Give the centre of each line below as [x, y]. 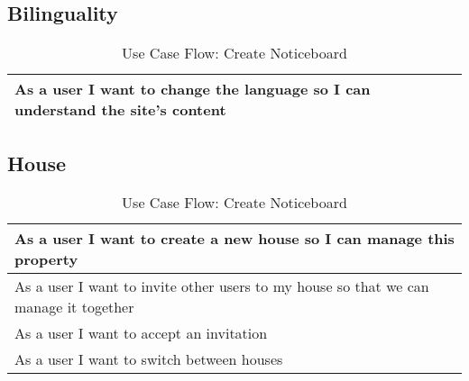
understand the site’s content [120, 110]
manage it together [74, 307]
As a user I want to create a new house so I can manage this [234, 239]
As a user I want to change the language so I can [193, 89]
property [46, 259]
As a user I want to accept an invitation [141, 333]
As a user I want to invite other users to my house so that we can [222, 286]
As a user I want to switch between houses [149, 359]
